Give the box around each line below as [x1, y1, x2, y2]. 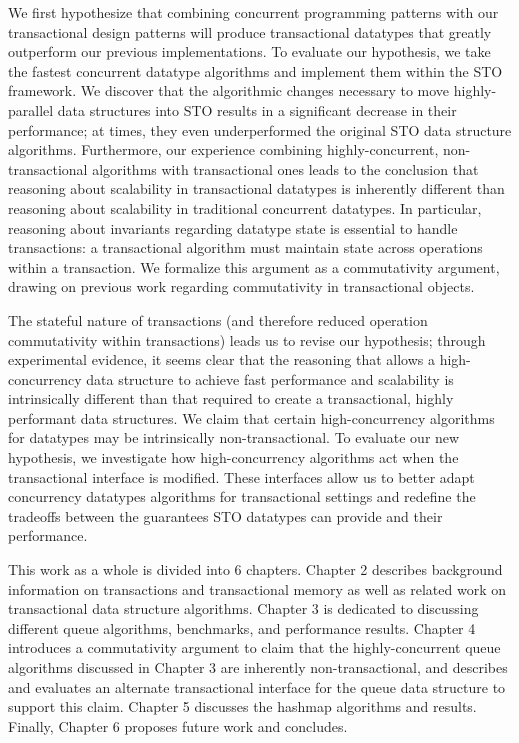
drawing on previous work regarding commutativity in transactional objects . [8, 276, 475, 297]
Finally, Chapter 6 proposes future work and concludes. [8, 715, 348, 736]
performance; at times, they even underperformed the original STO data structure [8, 119, 512, 140]
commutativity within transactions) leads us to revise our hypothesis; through [8, 329, 486, 350]
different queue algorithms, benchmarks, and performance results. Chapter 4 [8, 617, 476, 638]
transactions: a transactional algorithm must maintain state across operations [8, 237, 483, 258]
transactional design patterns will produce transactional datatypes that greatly [8, 21, 492, 42]
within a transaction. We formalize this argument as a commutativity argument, [8, 256, 500, 277]
